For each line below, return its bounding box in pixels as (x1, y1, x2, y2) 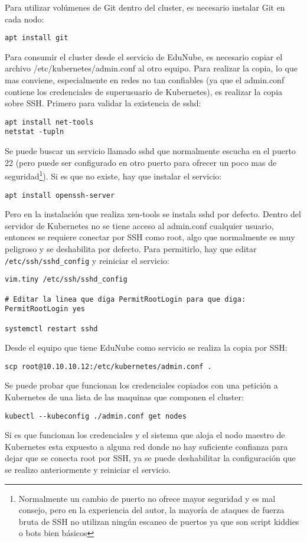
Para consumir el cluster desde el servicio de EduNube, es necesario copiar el (5, 50, 283, 63)
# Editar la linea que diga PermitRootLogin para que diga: (5, 295, 246, 303)
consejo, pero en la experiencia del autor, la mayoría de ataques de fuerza (18, 504, 285, 516)
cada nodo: (5, 12, 44, 25)
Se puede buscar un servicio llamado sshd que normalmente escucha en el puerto (5, 145, 296, 157)
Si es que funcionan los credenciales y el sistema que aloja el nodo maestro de (5, 429, 285, 441)
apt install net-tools (5, 117, 94, 126)
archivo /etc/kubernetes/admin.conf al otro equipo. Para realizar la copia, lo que (5, 62, 298, 74)
